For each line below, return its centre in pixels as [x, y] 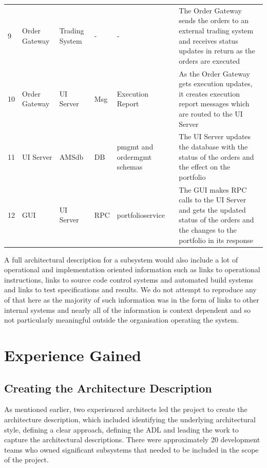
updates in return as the [217, 51]
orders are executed [209, 60]
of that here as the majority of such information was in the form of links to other [132, 300]
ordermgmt [134, 156]
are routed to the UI [211, 113]
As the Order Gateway [214, 73]
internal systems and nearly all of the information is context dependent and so [128, 310]
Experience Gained [73, 355]
